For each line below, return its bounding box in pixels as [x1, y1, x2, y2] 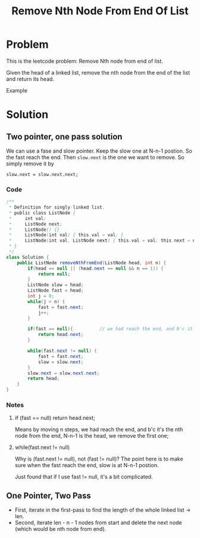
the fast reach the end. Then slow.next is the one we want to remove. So [6, 153, 185, 160]
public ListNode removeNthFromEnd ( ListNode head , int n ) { [17, 259, 167, 266]
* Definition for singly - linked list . [8, 205, 105, 211]
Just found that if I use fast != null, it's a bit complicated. [14, 473, 153, 481]
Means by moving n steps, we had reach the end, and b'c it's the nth [14, 426, 183, 433]
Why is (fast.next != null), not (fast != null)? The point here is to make [14, 455, 183, 463]
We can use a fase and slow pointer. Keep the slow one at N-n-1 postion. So [6, 147, 192, 154]
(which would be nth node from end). [14, 525, 107, 533]
